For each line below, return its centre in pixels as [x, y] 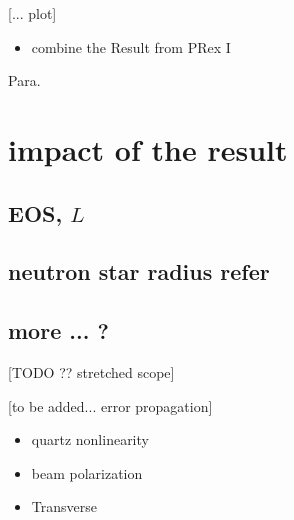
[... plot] [32, 13]
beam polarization [87, 472]
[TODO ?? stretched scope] [91, 371]
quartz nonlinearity [90, 439]
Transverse [64, 506]
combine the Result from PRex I [131, 46]
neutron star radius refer [139, 271]
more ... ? [58, 330]
